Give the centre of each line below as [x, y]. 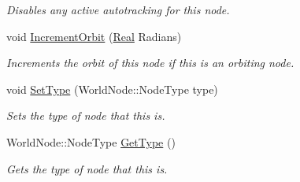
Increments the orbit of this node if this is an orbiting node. [150, 63]
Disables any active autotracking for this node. [118, 9]
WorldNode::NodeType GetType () [91, 141]
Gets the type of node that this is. [87, 168]
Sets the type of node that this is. [86, 115]
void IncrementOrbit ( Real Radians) [94, 36]
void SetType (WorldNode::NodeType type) [112, 89]
